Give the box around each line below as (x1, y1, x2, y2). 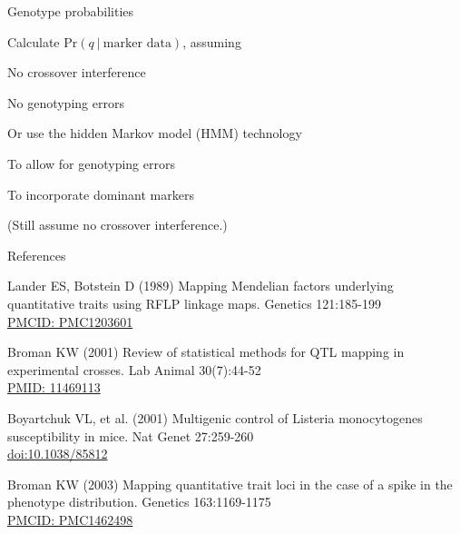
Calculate (7, 32, 60, 51)
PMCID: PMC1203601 (7, 311, 133, 331)
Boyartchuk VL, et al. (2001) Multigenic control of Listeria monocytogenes (7, 408, 423, 427)
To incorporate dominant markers (7, 184, 194, 203)
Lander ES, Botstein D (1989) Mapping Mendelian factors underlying (7, 276, 394, 295)
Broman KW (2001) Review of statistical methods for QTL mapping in (7, 342, 405, 361)
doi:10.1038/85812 (7, 444, 108, 463)
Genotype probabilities (7, 2, 134, 20)
